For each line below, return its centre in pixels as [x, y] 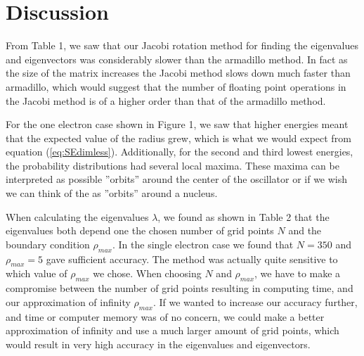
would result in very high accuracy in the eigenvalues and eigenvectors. [158, 344]
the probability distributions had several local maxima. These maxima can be [173, 165]
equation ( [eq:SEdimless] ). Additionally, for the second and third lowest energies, [180, 152]
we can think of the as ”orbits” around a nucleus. [112, 193]
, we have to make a [298, 273]
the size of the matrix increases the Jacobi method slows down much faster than [178, 73]
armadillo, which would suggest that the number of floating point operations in [176, 86]
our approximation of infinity [68, 301]
